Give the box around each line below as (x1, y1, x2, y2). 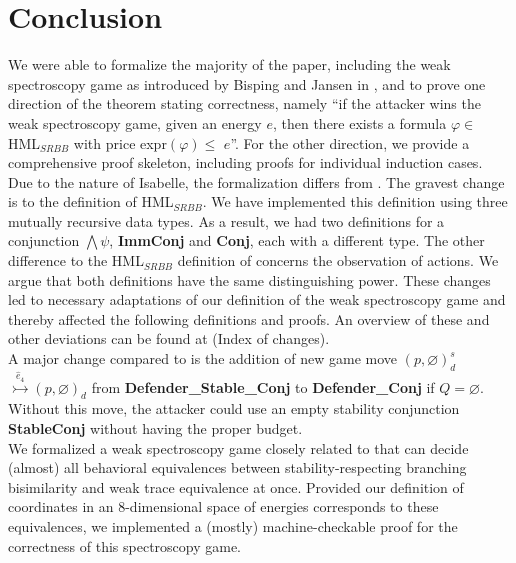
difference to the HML (8, 250, 144, 271)
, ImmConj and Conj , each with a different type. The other (109, 230, 485, 251)
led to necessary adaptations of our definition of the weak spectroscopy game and (8, 289, 506, 310)
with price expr (73, 132, 167, 153)
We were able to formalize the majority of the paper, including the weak (8, 54, 451, 75)
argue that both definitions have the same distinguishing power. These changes (8, 269, 491, 290)
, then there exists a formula (272, 112, 447, 133)
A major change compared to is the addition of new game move (8, 348, 398, 369)
